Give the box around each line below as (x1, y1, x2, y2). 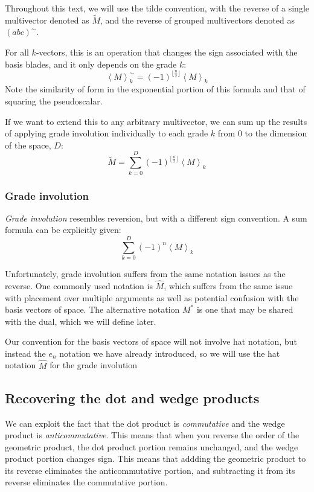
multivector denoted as (5, 13, 89, 26)
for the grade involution (50, 359, 138, 371)
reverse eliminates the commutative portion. (5, 476, 168, 488)
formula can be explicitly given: (5, 223, 121, 236)
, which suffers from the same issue (164, 279, 293, 292)
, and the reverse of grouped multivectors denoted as (100, 13, 295, 26)
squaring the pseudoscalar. (5, 95, 103, 107)
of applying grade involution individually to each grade (5, 127, 208, 139)
